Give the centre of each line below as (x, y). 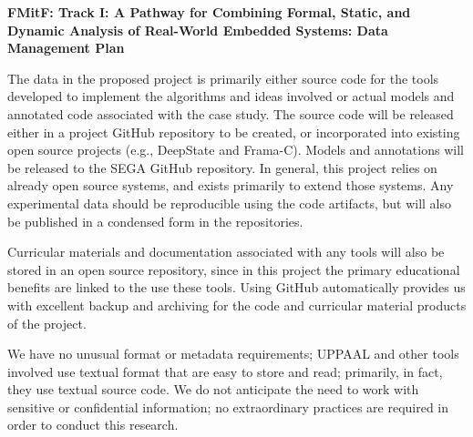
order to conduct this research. (93, 425)
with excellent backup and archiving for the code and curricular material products (237, 305)
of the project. (47, 323)
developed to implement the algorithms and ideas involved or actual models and (231, 96)
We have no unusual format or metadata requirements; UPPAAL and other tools (233, 354)
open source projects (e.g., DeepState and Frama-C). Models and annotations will (236, 150)
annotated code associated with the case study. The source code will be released (231, 113)
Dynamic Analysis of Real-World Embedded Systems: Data (198, 30)
